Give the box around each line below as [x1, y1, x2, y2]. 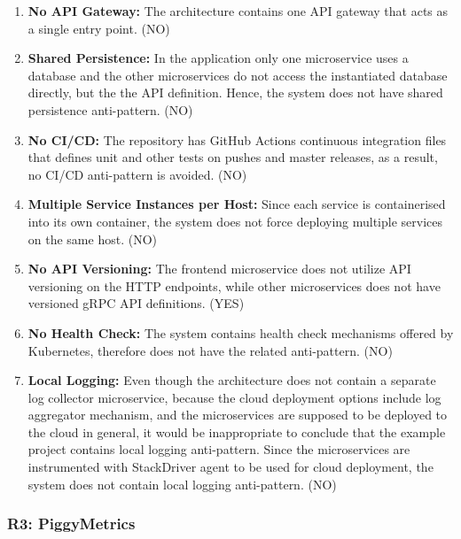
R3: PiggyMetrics [7, 512, 136, 535]
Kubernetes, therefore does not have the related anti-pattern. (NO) [27, 341, 393, 359]
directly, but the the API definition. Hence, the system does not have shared [27, 83, 443, 102]
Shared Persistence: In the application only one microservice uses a [27, 49, 409, 67]
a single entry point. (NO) [27, 19, 170, 37]
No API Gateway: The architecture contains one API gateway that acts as [27, 2, 449, 19]
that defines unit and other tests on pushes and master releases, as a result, [27, 148, 438, 166]
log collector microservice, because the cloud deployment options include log [27, 388, 441, 406]
